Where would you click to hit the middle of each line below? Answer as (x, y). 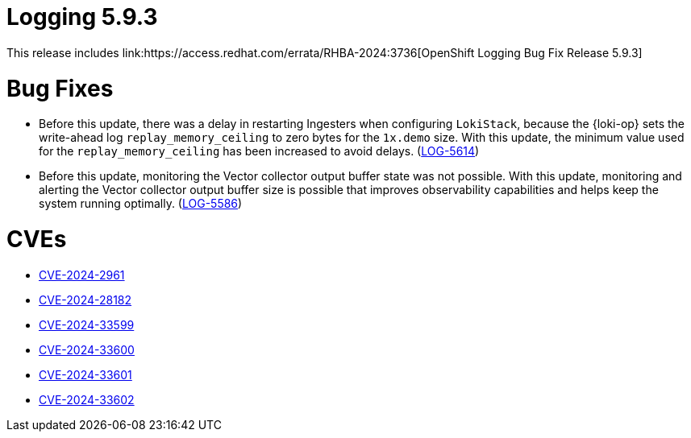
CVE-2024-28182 (85, 300)
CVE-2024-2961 (82, 275)
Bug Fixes (60, 88)
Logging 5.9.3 (82, 17)
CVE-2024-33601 (85, 374)
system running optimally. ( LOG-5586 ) (141, 204)
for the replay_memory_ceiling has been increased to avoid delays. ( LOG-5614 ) (259, 151)
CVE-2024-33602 (87, 399)
